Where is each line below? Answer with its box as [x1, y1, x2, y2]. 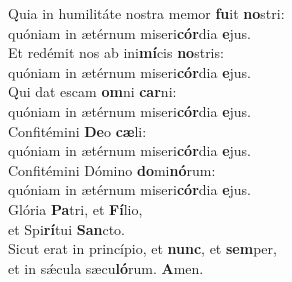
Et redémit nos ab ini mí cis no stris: [8, 42, 224, 63]
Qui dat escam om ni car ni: [8, 81, 177, 102]
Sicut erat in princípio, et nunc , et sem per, [8, 238, 277, 259]
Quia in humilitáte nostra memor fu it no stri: [8, 3, 285, 23]
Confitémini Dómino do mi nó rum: [8, 159, 216, 180]
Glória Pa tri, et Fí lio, [8, 198, 143, 219]
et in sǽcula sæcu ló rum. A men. [8, 257, 204, 278]
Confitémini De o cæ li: [8, 120, 147, 141]
